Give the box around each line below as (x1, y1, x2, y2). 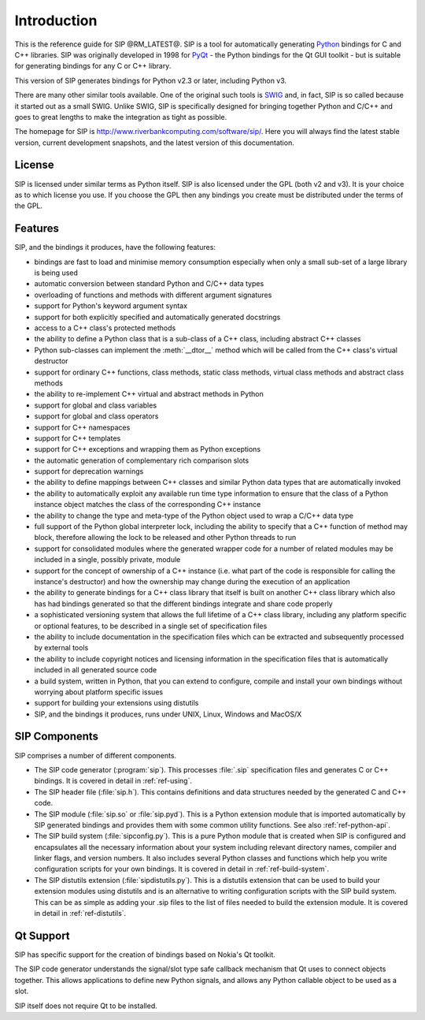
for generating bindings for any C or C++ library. (14, 61, 172, 71)
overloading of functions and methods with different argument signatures (34, 290, 272, 300)
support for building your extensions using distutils (34, 698, 199, 708)
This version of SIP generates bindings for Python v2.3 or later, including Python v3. (14, 76, 287, 85)
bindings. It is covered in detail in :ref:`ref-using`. (34, 776, 193, 786)
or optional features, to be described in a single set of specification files (34, 621, 268, 631)
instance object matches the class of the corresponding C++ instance (34, 500, 261, 509)
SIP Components (14, 730, 98, 743)
